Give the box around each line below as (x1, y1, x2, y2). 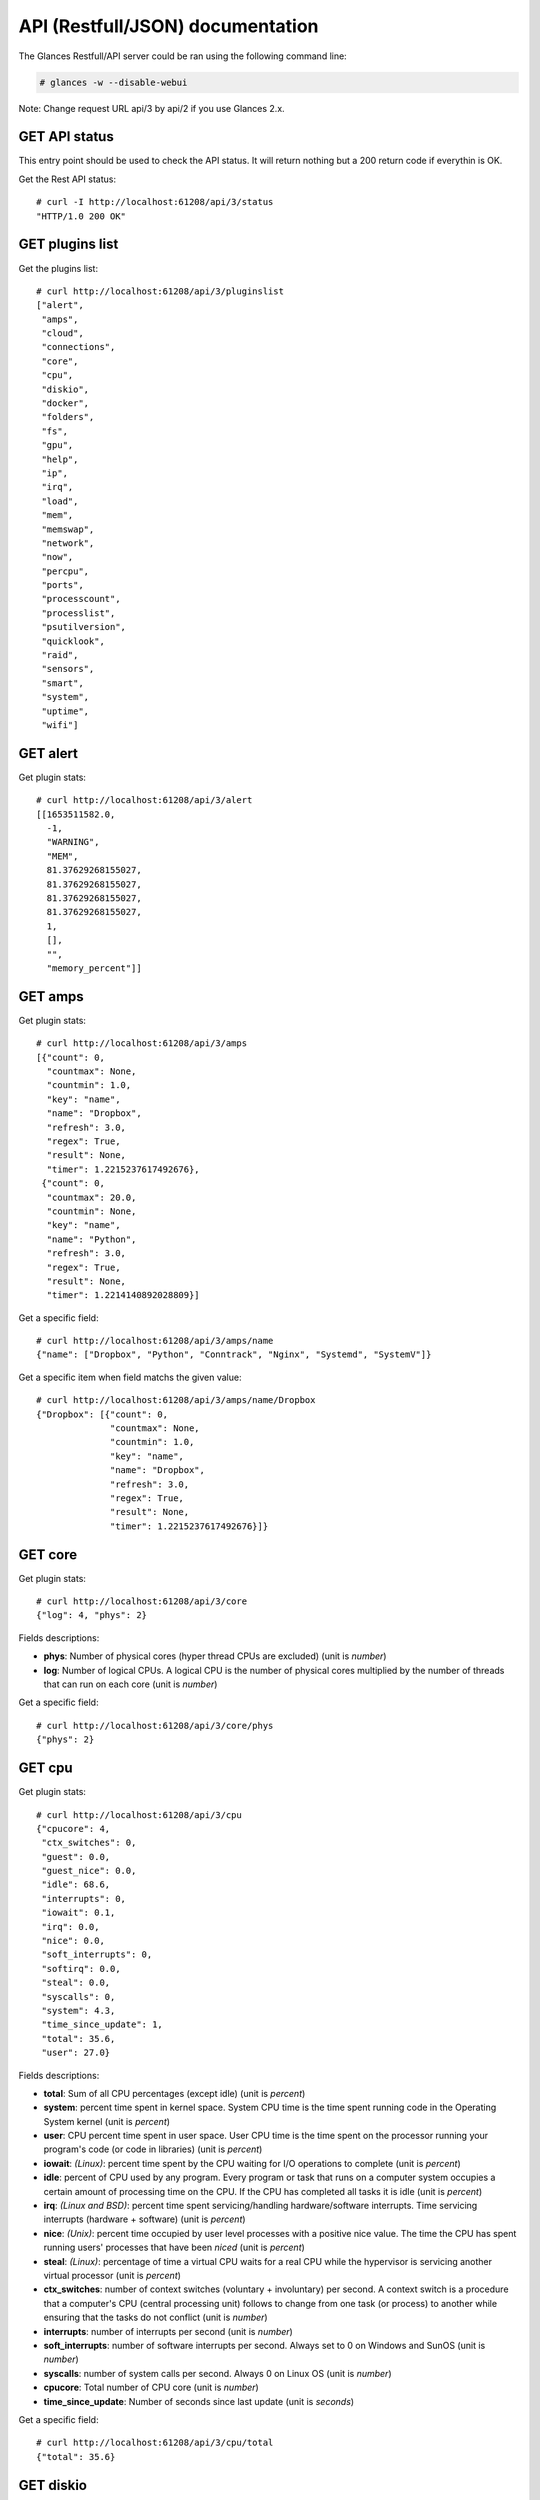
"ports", (41, 580, 84, 591)
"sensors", (41, 663, 95, 675)
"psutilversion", (41, 621, 127, 633)
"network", (41, 537, 95, 549)
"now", (41, 551, 74, 563)
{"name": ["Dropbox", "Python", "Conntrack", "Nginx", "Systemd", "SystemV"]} (36, 1349, 432, 1360)
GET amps (18, 988, 84, 1005)
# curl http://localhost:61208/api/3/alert (36, 795, 253, 806)
